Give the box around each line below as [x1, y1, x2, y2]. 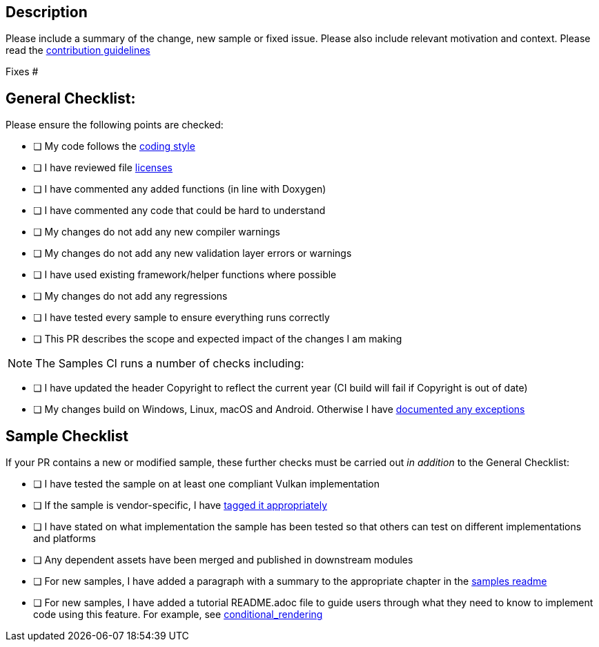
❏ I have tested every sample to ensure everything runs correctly [33, 311, 330, 324]
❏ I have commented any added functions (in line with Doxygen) [33, 183, 326, 195]
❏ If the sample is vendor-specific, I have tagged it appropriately [33, 499, 328, 512]
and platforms [33, 532, 97, 545]
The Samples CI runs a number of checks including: [35, 356, 304, 371]
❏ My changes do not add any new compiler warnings [33, 226, 280, 238]
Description [6, 3, 88, 21]
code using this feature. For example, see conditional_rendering [33, 608, 323, 621]
